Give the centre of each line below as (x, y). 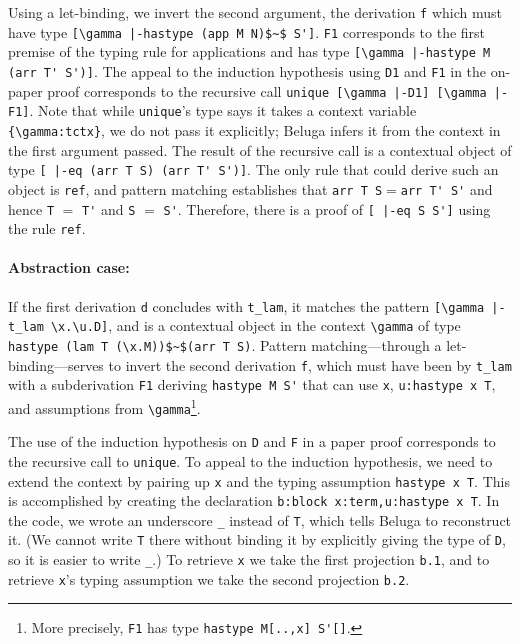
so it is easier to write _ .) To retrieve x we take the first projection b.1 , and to (249, 559)
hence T (31, 208)
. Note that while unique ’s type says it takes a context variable (223, 110)
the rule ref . (47, 228)
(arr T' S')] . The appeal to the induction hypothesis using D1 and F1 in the (247, 70)
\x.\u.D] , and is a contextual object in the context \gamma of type (255, 325)
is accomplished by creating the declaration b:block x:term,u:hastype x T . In (254, 500)
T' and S (109, 208)
